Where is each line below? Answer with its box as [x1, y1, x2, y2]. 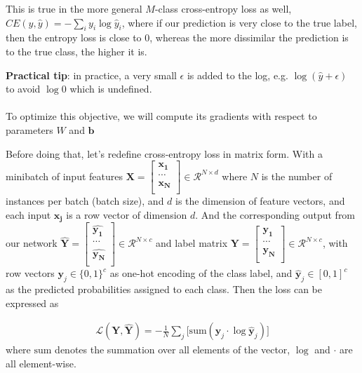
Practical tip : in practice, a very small [6, 67, 177, 82]
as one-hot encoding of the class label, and [109, 266, 293, 280]
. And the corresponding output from [195, 207, 356, 222]
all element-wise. [6, 355, 76, 370]
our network [6, 236, 58, 250]
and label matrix [156, 236, 228, 250]
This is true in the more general [6, 1, 142, 15]
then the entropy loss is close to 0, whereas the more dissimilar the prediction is [6, 30, 349, 45]
